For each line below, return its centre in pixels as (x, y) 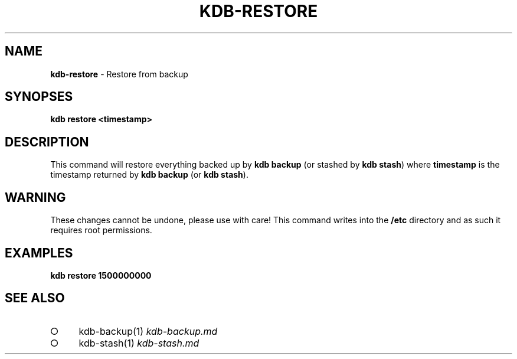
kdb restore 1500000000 (101, 275)
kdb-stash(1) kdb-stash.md (139, 343)
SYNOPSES (39, 97)
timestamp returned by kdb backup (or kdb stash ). (149, 175)
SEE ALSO (35, 298)
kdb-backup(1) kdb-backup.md (148, 331)
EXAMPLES (39, 253)
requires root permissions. (101, 230)
